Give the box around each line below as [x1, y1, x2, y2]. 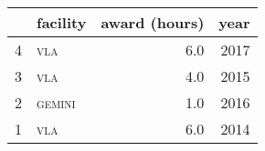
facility [37, 12, 87, 33]
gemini [37, 92, 76, 113]
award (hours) [101, 12, 205, 33]
